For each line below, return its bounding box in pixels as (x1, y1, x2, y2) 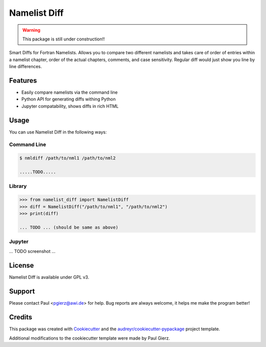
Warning (22, 27, 40, 33)
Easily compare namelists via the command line (21, 89, 118, 96)
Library (9, 183, 27, 190)
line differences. (9, 64, 42, 69)
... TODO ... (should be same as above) (19, 224, 118, 230)
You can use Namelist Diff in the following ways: (9, 129, 107, 135)
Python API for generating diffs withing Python (21, 96, 116, 102)
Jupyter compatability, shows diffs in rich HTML (21, 103, 119, 109)
